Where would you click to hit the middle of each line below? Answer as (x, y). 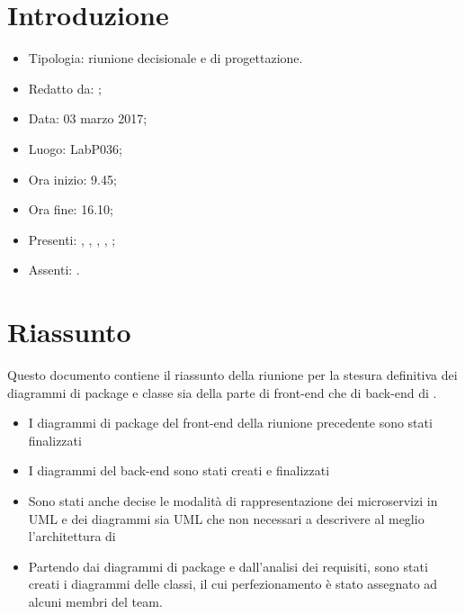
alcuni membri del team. (95, 601)
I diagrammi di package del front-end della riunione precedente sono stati (230, 423)
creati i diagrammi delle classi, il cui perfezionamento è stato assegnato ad (233, 584)
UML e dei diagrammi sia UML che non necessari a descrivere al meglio (226, 518)
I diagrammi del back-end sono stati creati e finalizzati (179, 470)
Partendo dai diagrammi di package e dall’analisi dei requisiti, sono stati (228, 566)
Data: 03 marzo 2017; (88, 118)
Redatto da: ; (65, 88)
